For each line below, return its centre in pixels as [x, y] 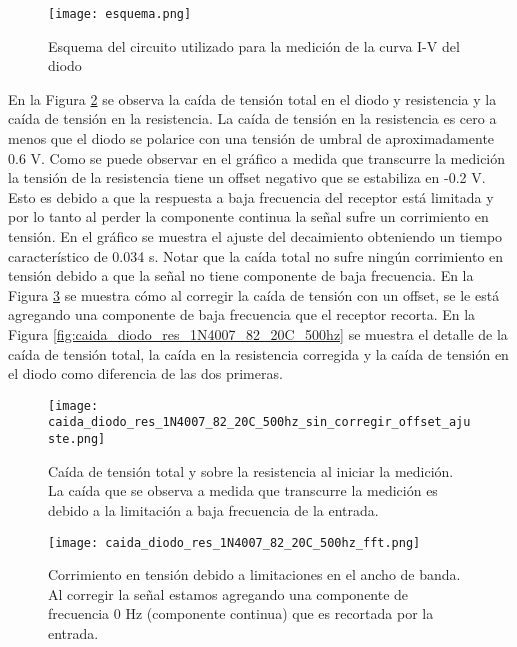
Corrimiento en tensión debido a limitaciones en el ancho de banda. [254, 574]
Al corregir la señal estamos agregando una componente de [228, 593]
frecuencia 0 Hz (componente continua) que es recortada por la [241, 613]
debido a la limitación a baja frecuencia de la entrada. [213, 509]
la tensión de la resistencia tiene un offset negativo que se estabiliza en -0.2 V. [247, 177]
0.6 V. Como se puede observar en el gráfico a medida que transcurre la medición [257, 157]
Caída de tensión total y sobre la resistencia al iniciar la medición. [251, 470]
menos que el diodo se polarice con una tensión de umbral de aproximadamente [251, 138]
